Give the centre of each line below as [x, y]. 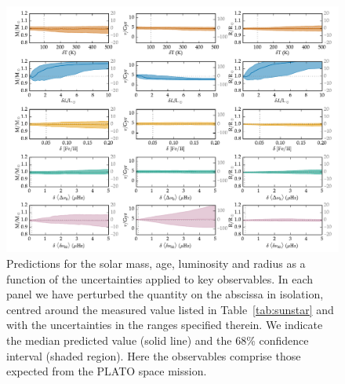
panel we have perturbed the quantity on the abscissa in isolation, [165, 294]
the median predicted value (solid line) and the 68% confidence [158, 340]
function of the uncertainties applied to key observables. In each [160, 278]
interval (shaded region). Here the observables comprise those [154, 355]
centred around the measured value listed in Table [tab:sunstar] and [170, 309]
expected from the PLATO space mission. [107, 371]
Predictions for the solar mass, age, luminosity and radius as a [156, 263]
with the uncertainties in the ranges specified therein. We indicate [165, 325]
